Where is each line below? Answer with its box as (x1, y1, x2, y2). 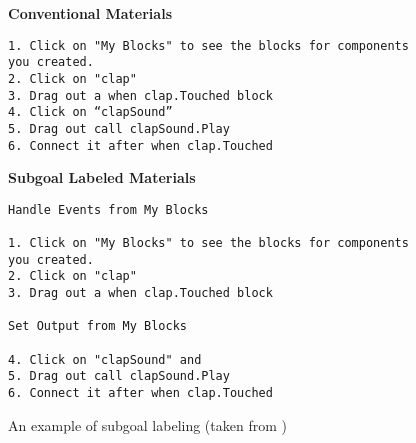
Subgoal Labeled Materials (8, 167, 196, 188)
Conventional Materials (8, 3, 172, 23)
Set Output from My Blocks (8, 319, 187, 334)
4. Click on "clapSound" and (8, 352, 202, 367)
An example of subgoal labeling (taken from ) (8, 414, 287, 435)
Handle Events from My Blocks (8, 202, 209, 217)
